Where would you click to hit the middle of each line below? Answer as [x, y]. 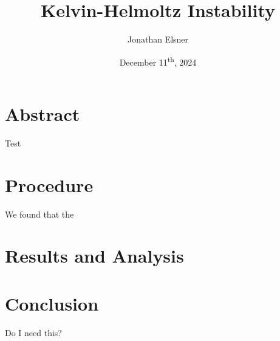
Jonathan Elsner [158, 39]
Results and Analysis [94, 256]
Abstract [43, 113]
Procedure [49, 184]
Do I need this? [33, 332]
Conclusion [52, 303]
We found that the [39, 214]
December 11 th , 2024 [158, 61]
